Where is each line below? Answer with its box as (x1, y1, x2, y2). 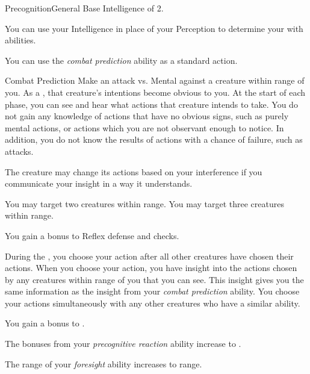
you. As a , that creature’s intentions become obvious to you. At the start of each (5, 86, 306, 98)
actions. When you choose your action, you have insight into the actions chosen (5, 261, 297, 274)
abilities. (5, 34, 36, 46)
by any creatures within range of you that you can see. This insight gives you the (5, 273, 304, 285)
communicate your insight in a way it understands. (5, 177, 193, 190)
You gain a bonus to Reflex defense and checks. (5, 229, 179, 242)
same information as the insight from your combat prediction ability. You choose (5, 285, 300, 298)
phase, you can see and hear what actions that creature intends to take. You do (5, 98, 298, 110)
